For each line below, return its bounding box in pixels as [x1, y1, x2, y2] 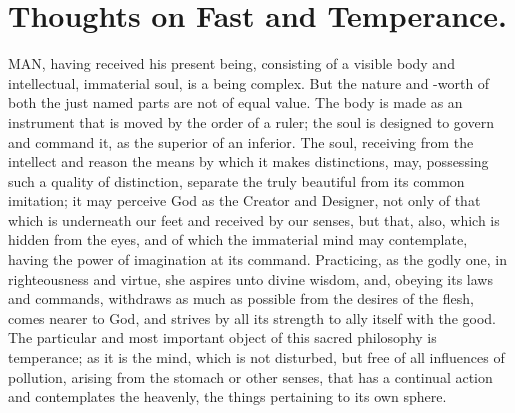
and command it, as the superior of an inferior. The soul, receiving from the [8, 131, 474, 152]
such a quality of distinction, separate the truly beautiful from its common [8, 170, 465, 191]
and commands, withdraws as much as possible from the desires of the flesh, [8, 288, 474, 309]
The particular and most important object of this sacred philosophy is [8, 327, 437, 348]
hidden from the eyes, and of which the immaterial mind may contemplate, [8, 229, 468, 250]
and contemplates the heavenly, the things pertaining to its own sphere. [8, 386, 447, 407]
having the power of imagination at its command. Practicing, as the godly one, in [8, 249, 507, 270]
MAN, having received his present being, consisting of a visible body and [8, 53, 455, 74]
